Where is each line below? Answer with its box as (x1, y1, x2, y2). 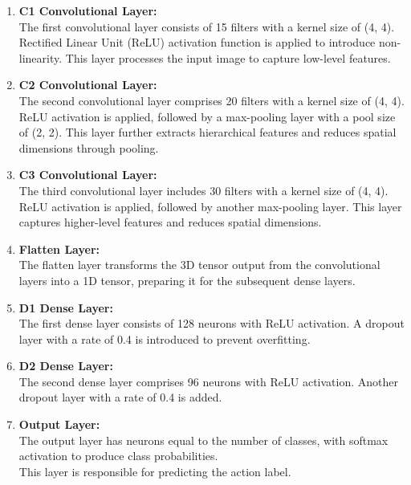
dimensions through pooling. (18, 139, 159, 156)
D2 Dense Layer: (18, 357, 113, 374)
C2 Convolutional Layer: (18, 76, 157, 93)
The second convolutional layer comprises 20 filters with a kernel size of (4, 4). (18, 92, 405, 108)
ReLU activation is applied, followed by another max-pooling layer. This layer (18, 198, 402, 214)
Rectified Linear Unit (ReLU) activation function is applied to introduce (18, 34, 376, 51)
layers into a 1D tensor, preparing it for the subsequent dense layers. (18, 271, 356, 288)
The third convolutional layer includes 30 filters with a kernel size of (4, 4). (18, 181, 389, 198)
